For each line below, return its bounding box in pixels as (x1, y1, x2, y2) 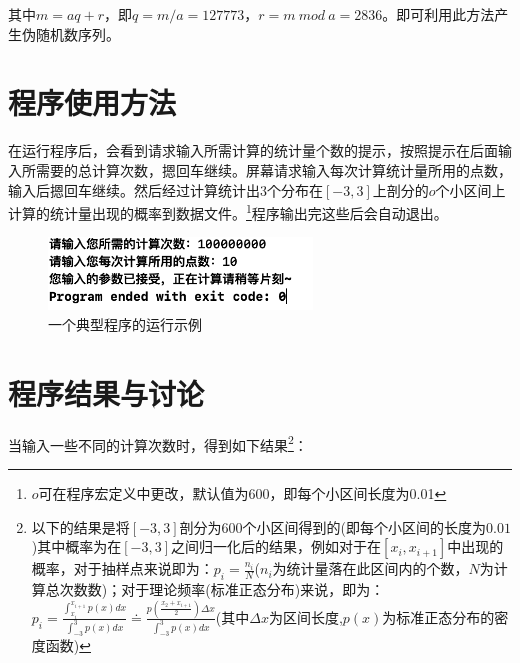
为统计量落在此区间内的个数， (272, 558, 469, 579)
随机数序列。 (35, 23, 120, 44)
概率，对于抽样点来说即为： (31, 558, 214, 579)
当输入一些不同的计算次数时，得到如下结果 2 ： (8, 431, 308, 455)
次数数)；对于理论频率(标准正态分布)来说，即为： (59, 578, 385, 599)
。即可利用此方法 (382, 4, 495, 24)
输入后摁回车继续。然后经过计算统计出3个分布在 (8, 179, 323, 200)
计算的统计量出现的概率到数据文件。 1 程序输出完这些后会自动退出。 (8, 200, 448, 223)
